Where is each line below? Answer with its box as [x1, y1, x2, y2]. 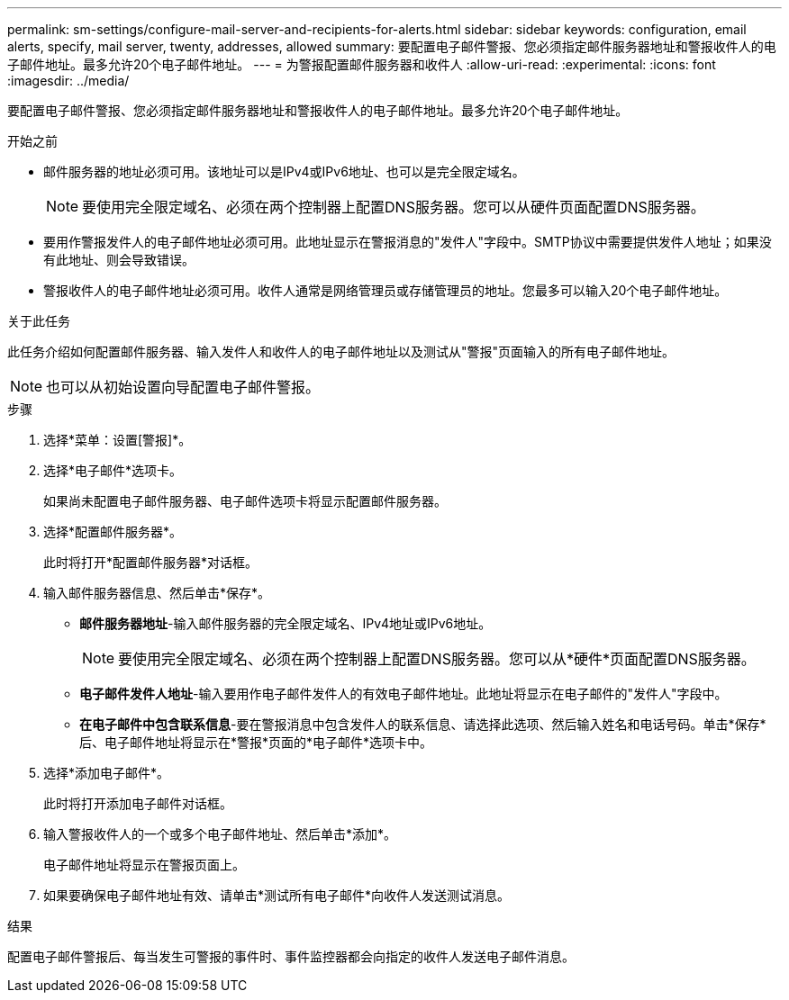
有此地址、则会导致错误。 [43, 252, 195, 267]
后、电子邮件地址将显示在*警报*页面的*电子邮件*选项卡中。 [79, 734, 433, 750]
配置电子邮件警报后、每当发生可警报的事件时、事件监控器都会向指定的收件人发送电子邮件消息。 [7, 949, 575, 964]
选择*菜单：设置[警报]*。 [43, 432, 192, 447]
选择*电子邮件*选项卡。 [43, 463, 183, 478]
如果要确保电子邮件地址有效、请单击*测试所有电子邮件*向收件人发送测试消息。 [43, 887, 511, 903]
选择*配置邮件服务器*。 [43, 524, 183, 539]
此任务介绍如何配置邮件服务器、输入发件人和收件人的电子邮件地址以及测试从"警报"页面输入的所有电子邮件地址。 [7, 344, 676, 359]
